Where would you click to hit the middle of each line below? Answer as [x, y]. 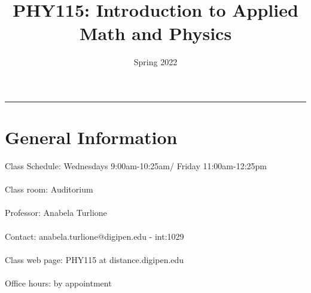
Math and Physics [155, 33]
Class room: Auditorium [49, 189]
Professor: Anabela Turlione [56, 213]
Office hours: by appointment [58, 283]
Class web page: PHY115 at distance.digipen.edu [94, 259]
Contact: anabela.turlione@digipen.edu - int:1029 [94, 236]
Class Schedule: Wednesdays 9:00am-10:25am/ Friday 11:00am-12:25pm [136, 166]
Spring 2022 [155, 62]
